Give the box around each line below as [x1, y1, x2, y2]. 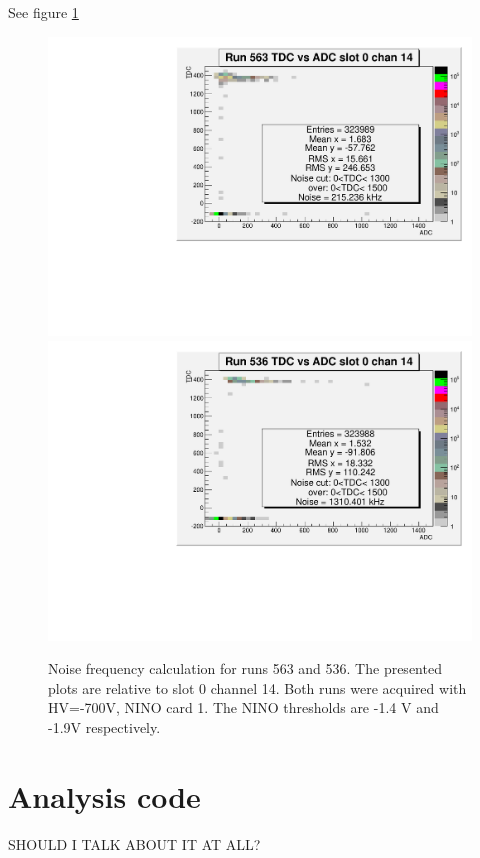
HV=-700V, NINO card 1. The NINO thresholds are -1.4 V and [48, 697, 439, 718]
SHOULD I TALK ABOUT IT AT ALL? [8, 833, 261, 854]
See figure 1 [8, 2, 79, 22]
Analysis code [8, 775, 201, 816]
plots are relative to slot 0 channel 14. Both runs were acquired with [48, 677, 467, 698]
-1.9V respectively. [48, 716, 161, 737]
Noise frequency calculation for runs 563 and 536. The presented [48, 658, 442, 679]
